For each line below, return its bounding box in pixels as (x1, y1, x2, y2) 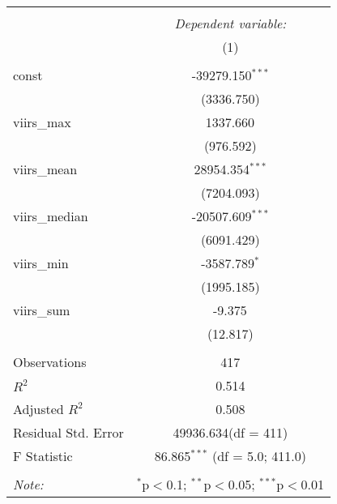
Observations (13, 352, 87, 371)
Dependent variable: (174, 14, 287, 32)
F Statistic (13, 446, 73, 465)
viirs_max (13, 113, 71, 131)
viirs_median (13, 207, 88, 225)
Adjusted (13, 399, 64, 418)
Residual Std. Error (13, 423, 124, 442)
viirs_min (13, 254, 69, 272)
